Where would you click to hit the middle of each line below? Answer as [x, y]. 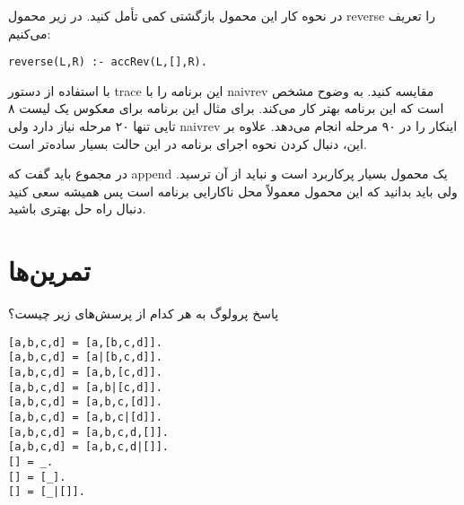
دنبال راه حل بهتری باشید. [77, 209]
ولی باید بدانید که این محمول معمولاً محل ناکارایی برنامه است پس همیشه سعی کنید [233, 191]
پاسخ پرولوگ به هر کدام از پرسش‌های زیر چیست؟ [144, 313]
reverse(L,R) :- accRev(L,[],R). [108, 62]
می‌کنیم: [30, 33]
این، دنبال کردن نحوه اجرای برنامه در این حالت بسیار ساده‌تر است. [188, 143]
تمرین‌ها [49, 270]
